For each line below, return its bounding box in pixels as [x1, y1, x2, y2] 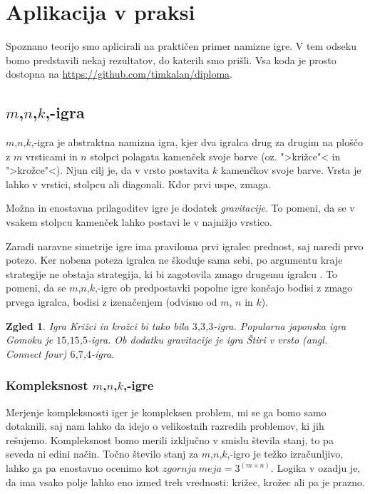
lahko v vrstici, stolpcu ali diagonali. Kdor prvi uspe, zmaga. [6, 176, 271, 191]
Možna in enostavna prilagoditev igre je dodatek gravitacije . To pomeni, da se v [6, 200, 355, 215]
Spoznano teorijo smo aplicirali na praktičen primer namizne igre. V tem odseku [6, 38, 356, 53]
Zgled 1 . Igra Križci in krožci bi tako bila [6, 318, 189, 333]
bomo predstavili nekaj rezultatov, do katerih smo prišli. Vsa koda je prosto [6, 52, 336, 67]
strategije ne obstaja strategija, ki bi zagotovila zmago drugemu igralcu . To [6, 266, 338, 281]
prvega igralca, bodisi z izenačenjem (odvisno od [6, 294, 217, 309]
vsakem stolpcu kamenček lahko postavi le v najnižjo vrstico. [6, 215, 272, 230]
